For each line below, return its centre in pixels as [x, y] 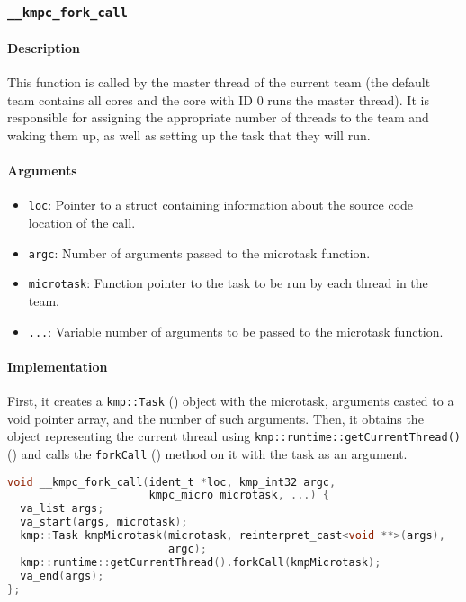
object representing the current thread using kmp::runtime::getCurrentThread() [234, 436]
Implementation [58, 366]
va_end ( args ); [62, 575]
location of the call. [82, 223]
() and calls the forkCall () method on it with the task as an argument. [207, 453]
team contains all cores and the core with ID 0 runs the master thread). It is [218, 99]
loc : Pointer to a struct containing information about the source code [221, 205]
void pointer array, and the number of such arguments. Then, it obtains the [215, 418]
